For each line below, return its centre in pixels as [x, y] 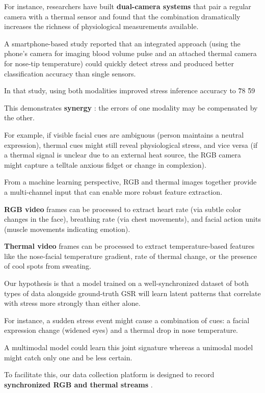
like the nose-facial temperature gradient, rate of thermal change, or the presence [131, 256]
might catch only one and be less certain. [68, 357]
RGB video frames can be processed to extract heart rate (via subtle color [123, 209]
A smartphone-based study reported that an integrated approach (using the [122, 43]
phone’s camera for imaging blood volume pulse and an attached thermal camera [130, 53]
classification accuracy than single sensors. [70, 73]
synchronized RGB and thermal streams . [78, 384]
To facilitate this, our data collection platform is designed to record [109, 374]
